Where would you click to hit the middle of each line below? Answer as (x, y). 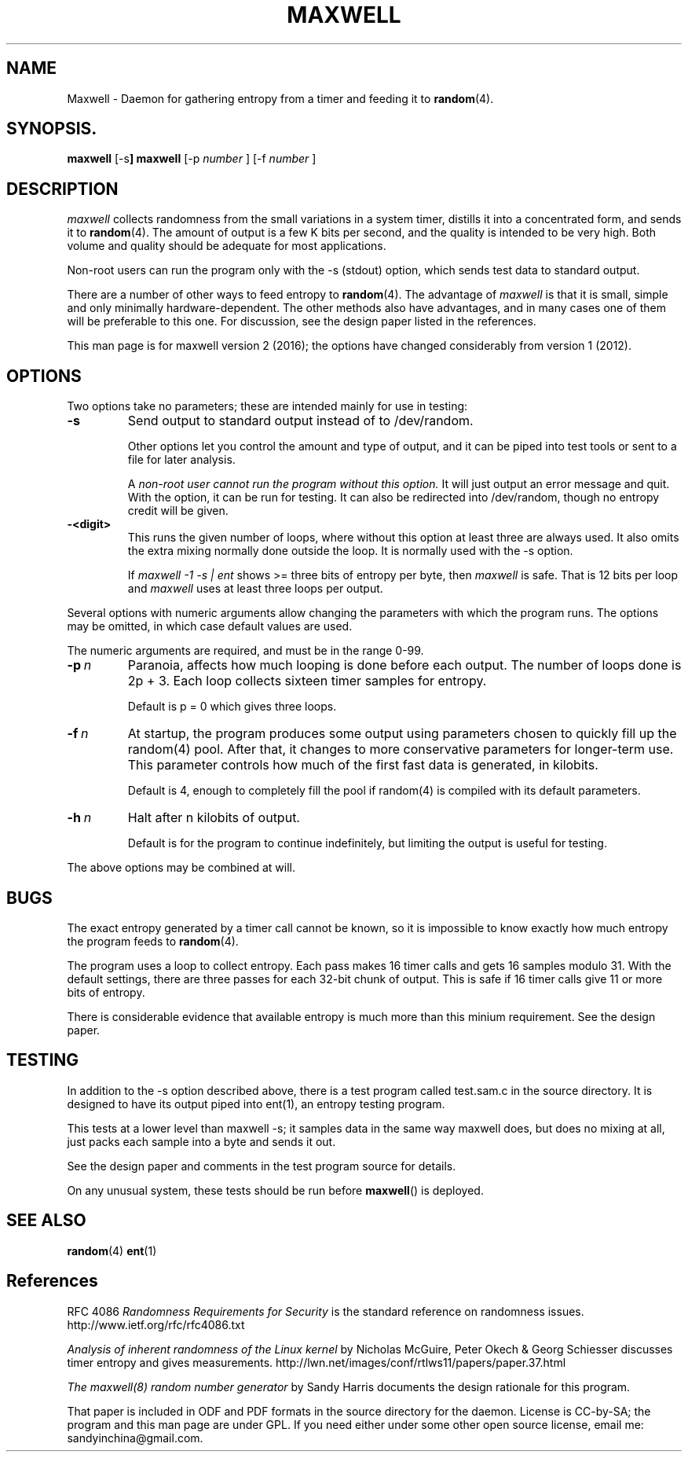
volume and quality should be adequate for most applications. (227, 246)
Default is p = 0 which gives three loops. (232, 707)
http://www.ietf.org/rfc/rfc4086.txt (156, 1324)
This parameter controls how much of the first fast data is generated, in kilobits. (363, 765)
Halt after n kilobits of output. (214, 818)
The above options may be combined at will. (181, 868)
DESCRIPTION (62, 189)
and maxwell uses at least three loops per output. (255, 589)
